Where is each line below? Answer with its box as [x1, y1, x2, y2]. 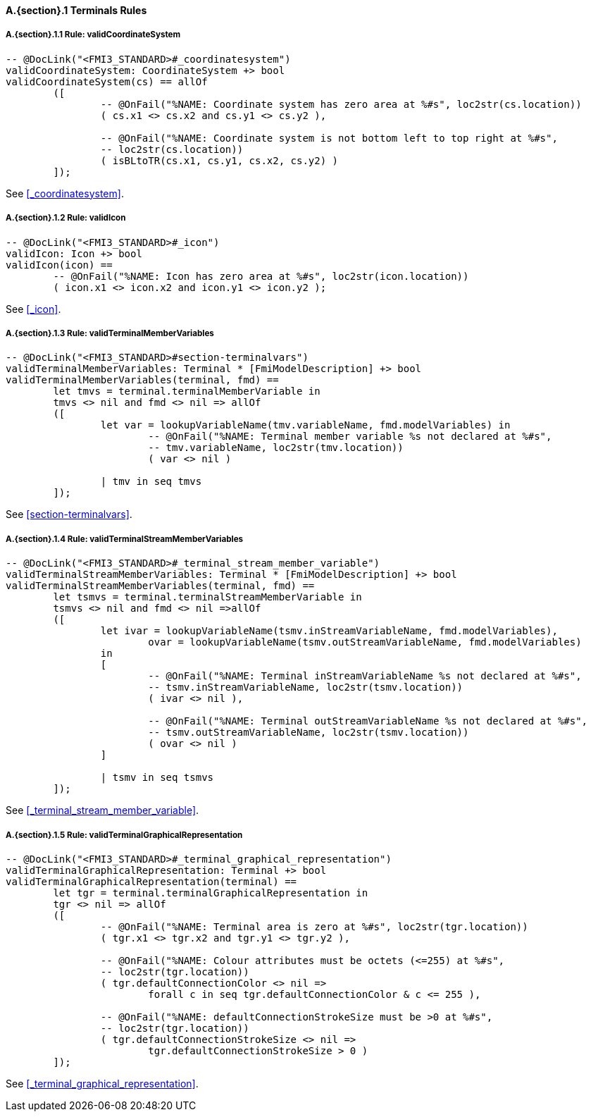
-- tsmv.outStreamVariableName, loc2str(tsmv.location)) [148, 727, 469, 739]
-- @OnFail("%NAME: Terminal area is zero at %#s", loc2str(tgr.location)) [100, 920, 528, 932]
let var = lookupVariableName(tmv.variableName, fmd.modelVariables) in [100, 419, 511, 431]
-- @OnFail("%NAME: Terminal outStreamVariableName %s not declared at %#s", [148, 715, 588, 727]
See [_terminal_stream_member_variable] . [6, 804, 199, 817]
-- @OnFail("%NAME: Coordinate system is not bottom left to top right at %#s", [100, 132, 558, 144]
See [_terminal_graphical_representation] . [6, 1077, 199, 1090]
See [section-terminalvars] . [6, 508, 132, 521]
